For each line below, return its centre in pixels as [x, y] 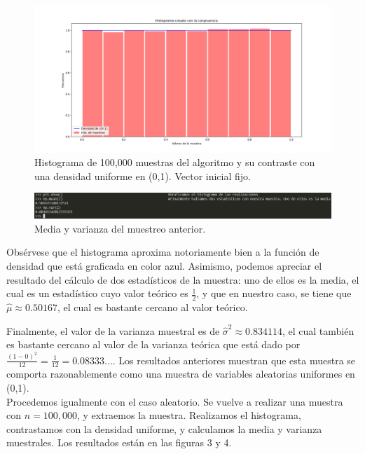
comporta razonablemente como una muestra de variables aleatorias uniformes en [181, 374]
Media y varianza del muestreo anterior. [120, 228]
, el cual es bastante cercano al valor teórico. [152, 307]
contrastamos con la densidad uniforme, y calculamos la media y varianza [164, 428]
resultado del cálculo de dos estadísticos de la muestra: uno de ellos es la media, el [183, 279]
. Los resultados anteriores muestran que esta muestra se [234, 360]
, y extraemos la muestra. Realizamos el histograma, [189, 415]
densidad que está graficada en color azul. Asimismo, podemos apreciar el [164, 265]
